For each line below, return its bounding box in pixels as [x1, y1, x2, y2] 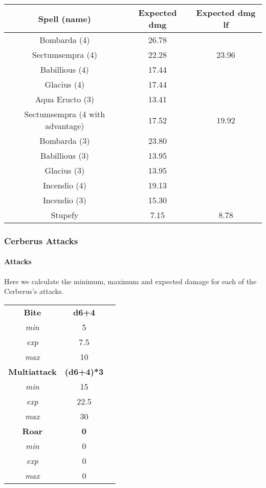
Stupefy [51, 209, 79, 221]
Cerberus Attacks [4, 234, 78, 247]
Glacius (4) [45, 78, 85, 90]
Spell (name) [38, 12, 91, 25]
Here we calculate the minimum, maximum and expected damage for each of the [4, 275, 257, 286]
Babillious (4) [40, 63, 89, 75]
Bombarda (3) [39, 135, 90, 146]
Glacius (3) [45, 164, 85, 176]
